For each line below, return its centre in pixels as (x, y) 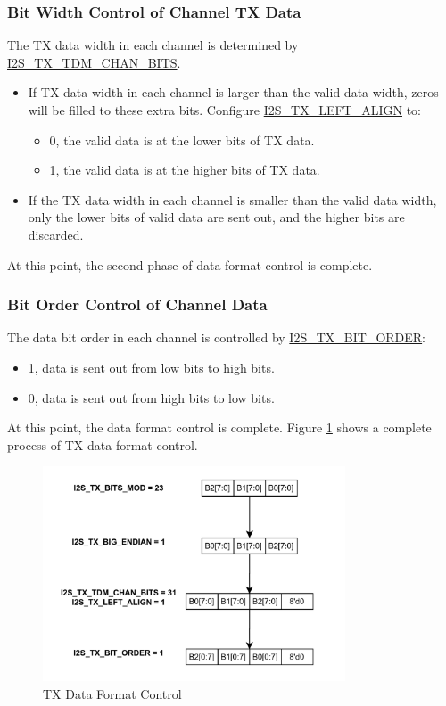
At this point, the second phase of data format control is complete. (190, 264)
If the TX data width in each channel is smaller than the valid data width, (232, 199)
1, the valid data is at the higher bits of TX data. (185, 170)
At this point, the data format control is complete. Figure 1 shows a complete (219, 427)
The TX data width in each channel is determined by (153, 45)
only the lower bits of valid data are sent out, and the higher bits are (216, 217)
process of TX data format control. (103, 444)
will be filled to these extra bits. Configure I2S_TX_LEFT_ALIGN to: (224, 110)
